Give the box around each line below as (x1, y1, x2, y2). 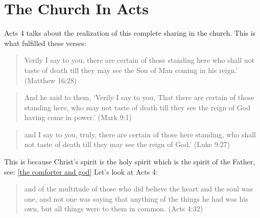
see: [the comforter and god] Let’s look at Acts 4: (4, 166, 158, 177)
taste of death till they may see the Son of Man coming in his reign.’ (24, 64, 238, 75)
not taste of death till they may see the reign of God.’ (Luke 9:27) (24, 139, 230, 150)
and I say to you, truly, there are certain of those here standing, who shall (24, 129, 256, 139)
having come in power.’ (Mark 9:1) (24, 112, 132, 123)
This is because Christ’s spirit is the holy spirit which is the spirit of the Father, (4, 156, 255, 167)
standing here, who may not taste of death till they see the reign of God (24, 102, 250, 112)
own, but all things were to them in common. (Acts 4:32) (24, 203, 203, 214)
